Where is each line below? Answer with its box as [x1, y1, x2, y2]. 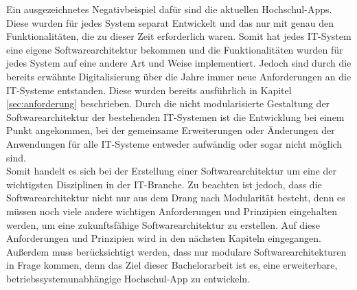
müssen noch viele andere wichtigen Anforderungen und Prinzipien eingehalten [6, 203, 337, 218]
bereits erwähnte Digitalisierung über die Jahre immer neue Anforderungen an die [6, 69, 352, 83]
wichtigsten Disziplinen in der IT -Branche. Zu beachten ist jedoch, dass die [6, 177, 322, 191]
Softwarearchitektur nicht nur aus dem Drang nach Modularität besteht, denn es [6, 190, 345, 205]
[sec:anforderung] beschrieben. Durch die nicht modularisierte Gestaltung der [6, 96, 330, 111]
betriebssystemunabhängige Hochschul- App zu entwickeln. [6, 271, 251, 285]
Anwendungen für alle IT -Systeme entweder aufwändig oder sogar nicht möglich [6, 136, 343, 150]
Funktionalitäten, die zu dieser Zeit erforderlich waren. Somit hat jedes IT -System [6, 29, 352, 43]
